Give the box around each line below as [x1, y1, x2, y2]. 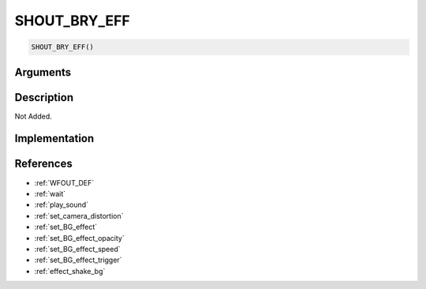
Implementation [14, 132, 95, 145]
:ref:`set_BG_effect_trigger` [34, 255, 122, 265]
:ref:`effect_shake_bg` [34, 266, 106, 276]
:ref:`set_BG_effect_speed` [34, 244, 121, 253]
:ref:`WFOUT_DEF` [34, 178, 95, 187]
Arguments [14, 66, 72, 79]
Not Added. [14, 111, 53, 121]
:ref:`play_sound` [34, 200, 89, 209]
